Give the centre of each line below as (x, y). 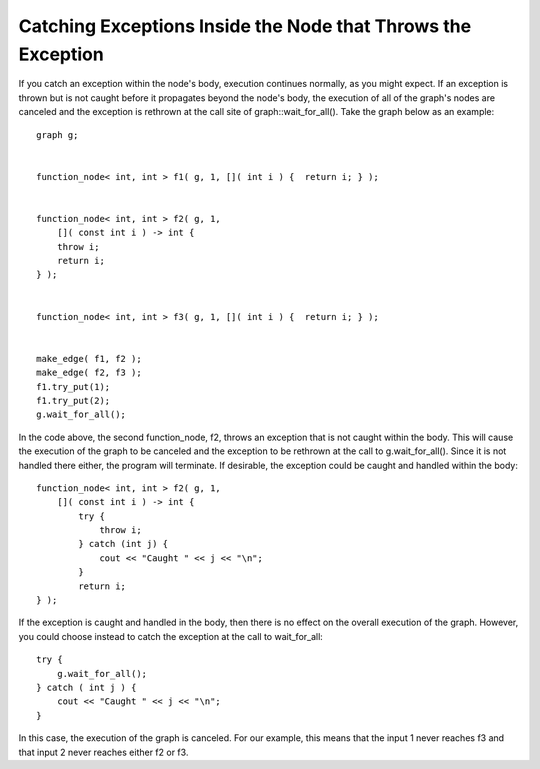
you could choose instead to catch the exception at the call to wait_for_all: (171, 636)
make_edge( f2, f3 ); (89, 373)
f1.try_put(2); (73, 400)
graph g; (57, 134)
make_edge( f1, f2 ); (89, 358)
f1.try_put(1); (73, 386)
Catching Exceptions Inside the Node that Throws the (245, 26)
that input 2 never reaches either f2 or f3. (103, 752)
